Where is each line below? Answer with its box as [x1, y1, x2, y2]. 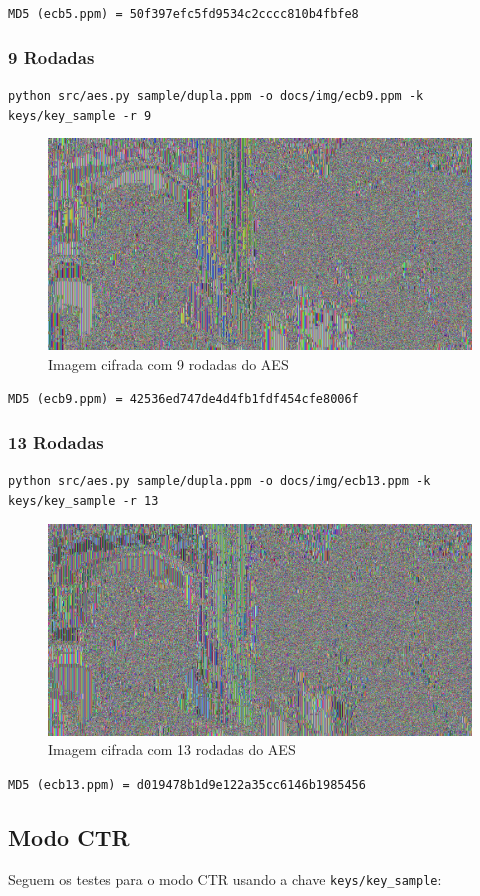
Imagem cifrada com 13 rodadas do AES [48, 739, 296, 760]
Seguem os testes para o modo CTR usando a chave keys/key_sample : [8, 868, 442, 889]
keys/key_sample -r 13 [8, 493, 159, 508]
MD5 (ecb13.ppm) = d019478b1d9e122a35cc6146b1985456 [8, 777, 366, 792]
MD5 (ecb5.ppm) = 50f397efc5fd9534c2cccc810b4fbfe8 [8, 7, 359, 21]
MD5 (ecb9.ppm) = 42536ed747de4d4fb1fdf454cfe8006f [8, 392, 359, 407]
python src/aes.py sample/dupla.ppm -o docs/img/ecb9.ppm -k [8, 88, 424, 103]
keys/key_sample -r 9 [8, 108, 152, 123]
